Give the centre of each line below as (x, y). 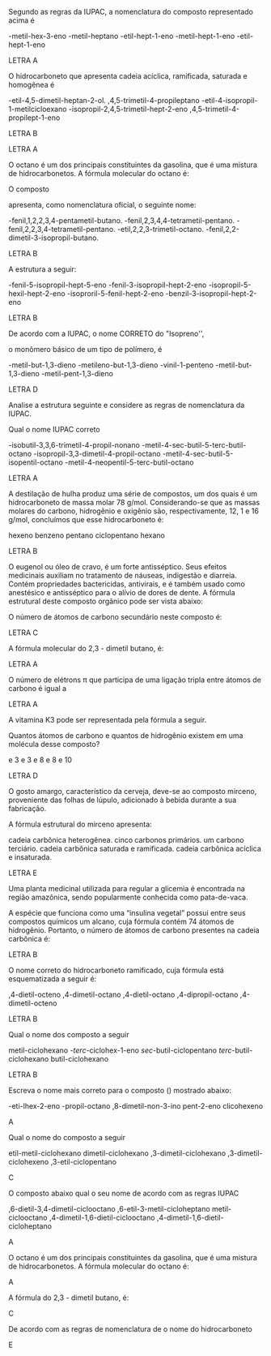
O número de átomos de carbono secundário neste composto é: (115, 617)
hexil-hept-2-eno (37, 294)
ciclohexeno (29, 1162)
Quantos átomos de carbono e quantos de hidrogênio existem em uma (126, 736)
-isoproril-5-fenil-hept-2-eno (116, 294)
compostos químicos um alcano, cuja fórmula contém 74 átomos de (121, 921)
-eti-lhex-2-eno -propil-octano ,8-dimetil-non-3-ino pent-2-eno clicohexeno (136, 1106)
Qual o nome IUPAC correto (54, 429)
